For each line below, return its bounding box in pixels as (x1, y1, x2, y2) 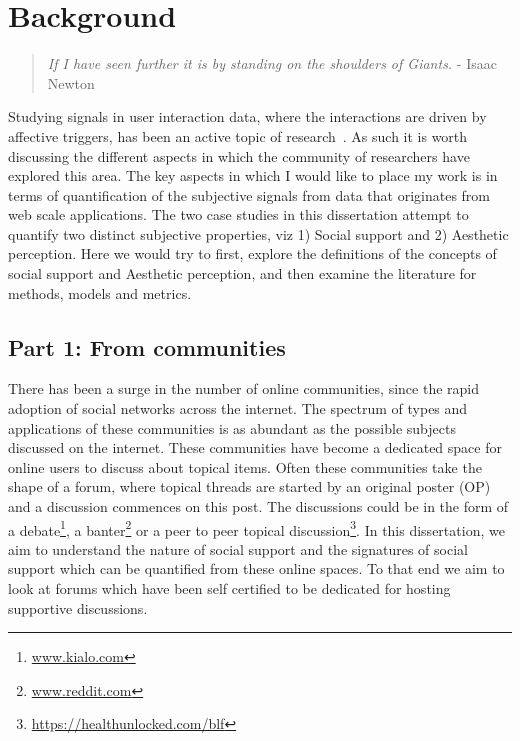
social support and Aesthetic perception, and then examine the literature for (8, 263, 477, 284)
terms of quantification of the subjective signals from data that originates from (8, 184, 491, 205)
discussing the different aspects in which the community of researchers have (8, 145, 470, 166)
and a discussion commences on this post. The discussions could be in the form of (8, 496, 509, 517)
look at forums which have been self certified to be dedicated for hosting (8, 578, 451, 599)
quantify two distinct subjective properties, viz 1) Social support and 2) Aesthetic (8, 223, 509, 244)
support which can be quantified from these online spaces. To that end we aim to (8, 558, 505, 579)
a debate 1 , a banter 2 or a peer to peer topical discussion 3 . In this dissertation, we (8, 516, 505, 540)
